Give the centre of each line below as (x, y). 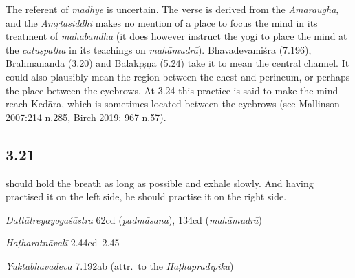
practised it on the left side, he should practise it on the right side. (146, 196)
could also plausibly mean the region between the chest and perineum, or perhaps (178, 76)
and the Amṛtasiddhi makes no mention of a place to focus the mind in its (162, 22)
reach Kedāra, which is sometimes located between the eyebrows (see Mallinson (173, 104)
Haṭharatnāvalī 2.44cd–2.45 (63, 243)
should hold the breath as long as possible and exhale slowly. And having (160, 183)
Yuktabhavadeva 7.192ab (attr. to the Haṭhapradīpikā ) (120, 265)
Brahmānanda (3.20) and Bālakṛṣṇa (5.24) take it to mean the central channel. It (177, 63)
